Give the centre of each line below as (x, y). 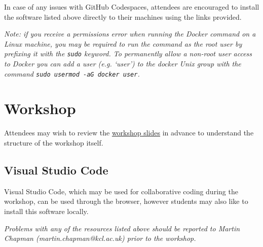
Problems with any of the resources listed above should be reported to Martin (122, 228)
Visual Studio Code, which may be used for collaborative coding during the (121, 191)
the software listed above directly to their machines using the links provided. (123, 16)
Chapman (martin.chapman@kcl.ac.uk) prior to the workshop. (100, 238)
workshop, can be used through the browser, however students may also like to (126, 201)
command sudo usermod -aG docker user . (72, 73)
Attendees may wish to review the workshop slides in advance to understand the (129, 133)
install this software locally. (46, 211)
